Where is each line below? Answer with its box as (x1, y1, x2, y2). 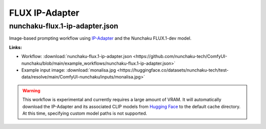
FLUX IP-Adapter (9, 7, 80, 18)
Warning (22, 87, 40, 93)
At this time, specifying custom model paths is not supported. (22, 110, 147, 116)
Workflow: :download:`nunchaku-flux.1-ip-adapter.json (21, 53, 133, 59)
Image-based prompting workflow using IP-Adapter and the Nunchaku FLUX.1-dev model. (9, 35, 192, 41)
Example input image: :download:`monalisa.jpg (21, 67, 116, 73)
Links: (9, 44, 22, 50)
